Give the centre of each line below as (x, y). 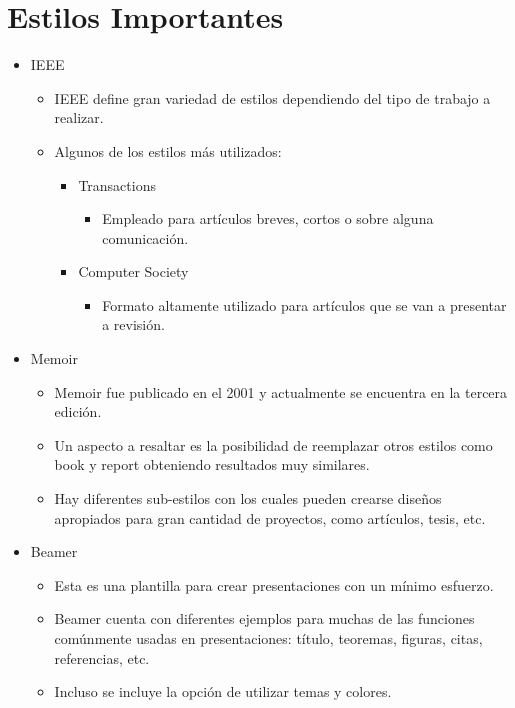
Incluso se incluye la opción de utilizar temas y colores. (223, 691)
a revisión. (133, 324)
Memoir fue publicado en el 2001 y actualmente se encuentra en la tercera (281, 391)
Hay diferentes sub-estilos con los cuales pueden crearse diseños (248, 498)
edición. (78, 411)
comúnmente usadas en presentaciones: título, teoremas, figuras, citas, (268, 638)
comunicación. (145, 237)
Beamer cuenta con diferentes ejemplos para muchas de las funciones (264, 618)
